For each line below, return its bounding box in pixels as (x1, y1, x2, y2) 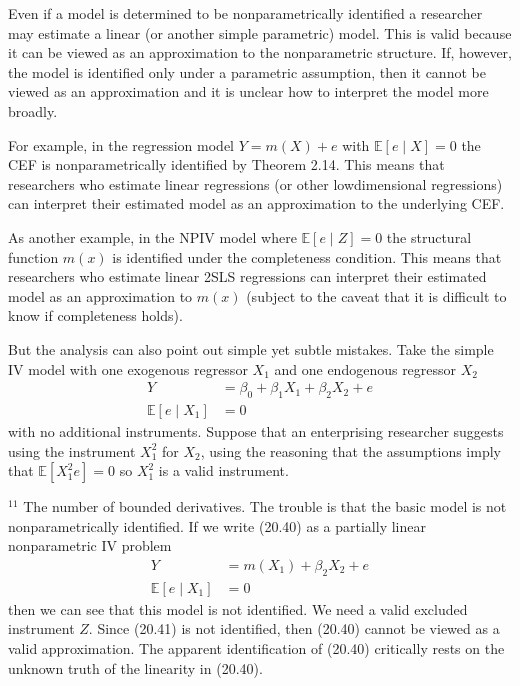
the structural (386, 226, 472, 247)
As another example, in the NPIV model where (8, 226, 297, 247)
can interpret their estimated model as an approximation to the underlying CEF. (8, 193, 505, 214)
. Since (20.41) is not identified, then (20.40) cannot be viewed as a (88, 618, 500, 639)
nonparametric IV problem (8, 535, 172, 556)
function (8, 246, 59, 267)
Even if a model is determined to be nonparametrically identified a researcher (8, 3, 483, 23)
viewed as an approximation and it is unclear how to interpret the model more (8, 81, 489, 102)
